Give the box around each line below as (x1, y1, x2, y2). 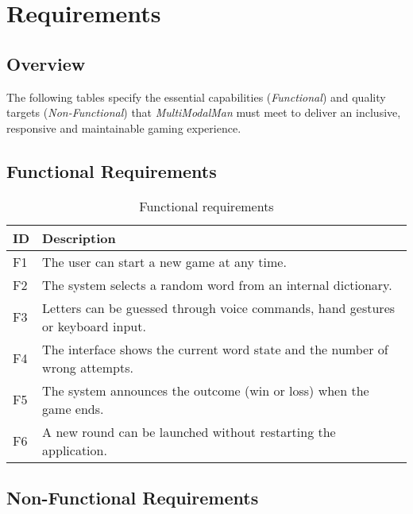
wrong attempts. (42, 357, 133, 377)
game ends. (42, 399, 104, 418)
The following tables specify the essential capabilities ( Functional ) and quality (6, 88, 386, 105)
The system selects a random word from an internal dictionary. (42, 275, 392, 294)
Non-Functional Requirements (6, 485, 259, 509)
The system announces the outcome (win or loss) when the (42, 381, 369, 400)
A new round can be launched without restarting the (42, 422, 336, 441)
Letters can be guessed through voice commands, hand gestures (42, 298, 396, 317)
